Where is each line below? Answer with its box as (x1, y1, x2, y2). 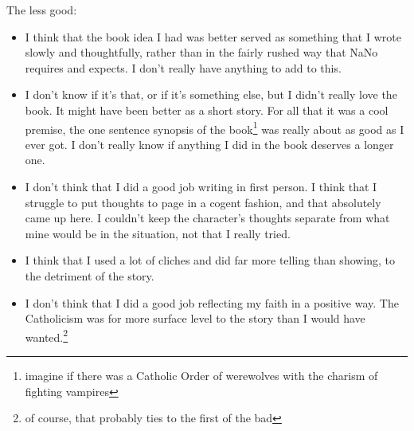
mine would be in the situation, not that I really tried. (25, 225, 291, 241)
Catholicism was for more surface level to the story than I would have (25, 310, 365, 327)
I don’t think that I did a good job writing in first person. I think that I (25, 178, 377, 194)
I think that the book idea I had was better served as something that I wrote (25, 28, 401, 45)
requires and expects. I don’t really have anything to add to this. (25, 59, 342, 76)
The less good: (6, 2, 77, 18)
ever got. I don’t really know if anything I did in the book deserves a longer (25, 135, 394, 152)
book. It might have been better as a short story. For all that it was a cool (25, 101, 389, 118)
